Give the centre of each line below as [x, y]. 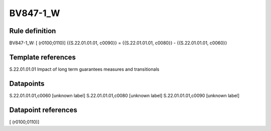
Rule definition [33, 31]
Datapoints [27, 84]
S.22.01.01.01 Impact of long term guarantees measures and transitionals [84, 69]
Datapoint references [43, 110]
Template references [43, 57]
